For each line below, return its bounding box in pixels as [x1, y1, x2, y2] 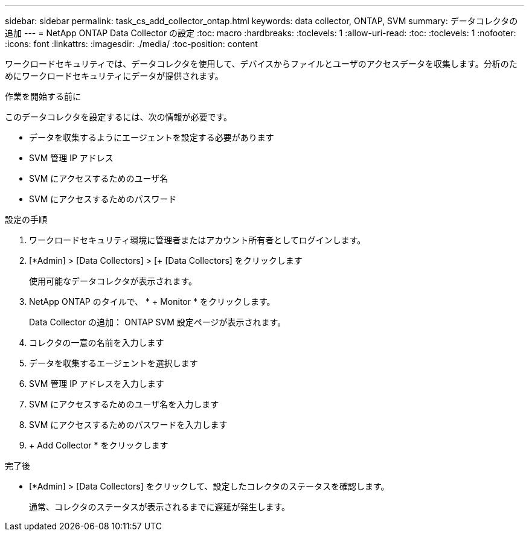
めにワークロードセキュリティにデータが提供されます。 [5, 71, 223, 81]
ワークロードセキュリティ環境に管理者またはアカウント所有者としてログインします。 [29, 235, 366, 245]
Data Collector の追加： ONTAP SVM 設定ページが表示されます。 [29, 317, 286, 327]
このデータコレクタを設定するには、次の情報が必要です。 [5, 112, 232, 122]
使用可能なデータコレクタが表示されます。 [29, 276, 197, 286]
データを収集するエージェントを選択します [29, 358, 198, 368]
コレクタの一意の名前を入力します [29, 337, 164, 348]
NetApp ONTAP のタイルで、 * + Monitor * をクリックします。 [29, 296, 275, 307]
